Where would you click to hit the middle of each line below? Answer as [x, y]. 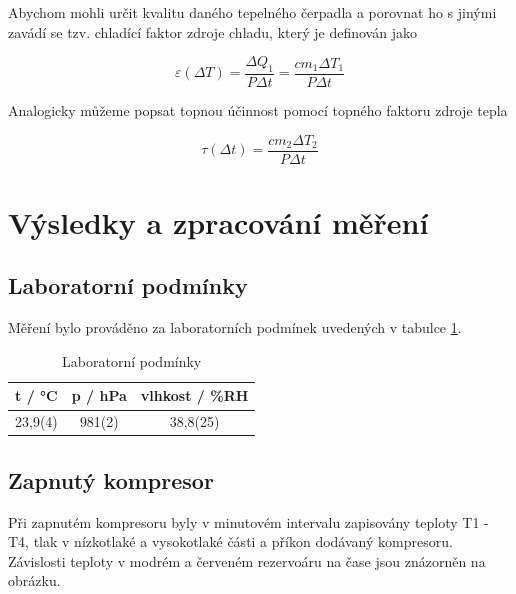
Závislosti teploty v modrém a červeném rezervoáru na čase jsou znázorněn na [247, 560]
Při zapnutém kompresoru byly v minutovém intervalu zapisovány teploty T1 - [248, 521]
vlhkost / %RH [194, 395]
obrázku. [34, 580]
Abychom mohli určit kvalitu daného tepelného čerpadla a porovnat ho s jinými [252, 12]
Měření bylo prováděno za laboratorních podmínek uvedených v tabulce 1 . [235, 327]
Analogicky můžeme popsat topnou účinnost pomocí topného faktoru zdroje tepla [258, 110]
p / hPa [99, 395]
